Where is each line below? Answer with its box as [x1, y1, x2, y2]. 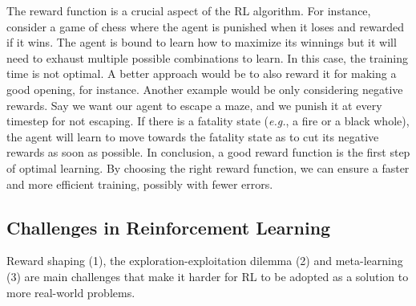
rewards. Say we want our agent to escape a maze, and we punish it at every [6, 96, 382, 113]
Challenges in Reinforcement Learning [6, 214, 331, 239]
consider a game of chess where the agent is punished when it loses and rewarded [6, 18, 405, 35]
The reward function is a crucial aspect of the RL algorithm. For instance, [6, 2, 371, 18]
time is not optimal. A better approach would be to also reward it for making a [6, 65, 397, 82]
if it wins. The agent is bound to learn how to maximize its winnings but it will [6, 34, 397, 51]
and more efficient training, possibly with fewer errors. [6, 175, 273, 192]
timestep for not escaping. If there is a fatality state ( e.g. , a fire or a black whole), [6, 112, 410, 129]
